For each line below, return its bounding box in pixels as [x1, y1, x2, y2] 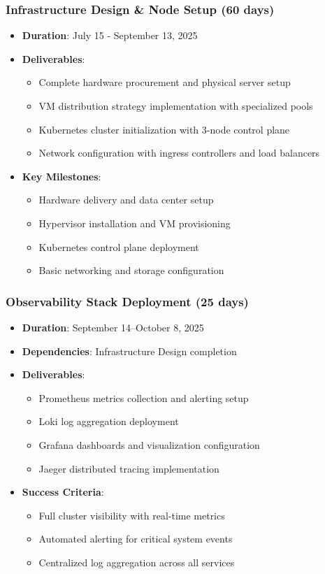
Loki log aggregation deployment [38, 414, 179, 429]
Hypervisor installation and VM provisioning [38, 215, 231, 230]
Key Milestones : [22, 168, 101, 183]
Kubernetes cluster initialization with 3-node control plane [38, 122, 290, 136]
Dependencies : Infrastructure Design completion [22, 343, 237, 358]
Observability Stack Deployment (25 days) [6, 292, 249, 310]
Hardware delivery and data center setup [38, 192, 214, 207]
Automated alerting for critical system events [38, 531, 233, 546]
